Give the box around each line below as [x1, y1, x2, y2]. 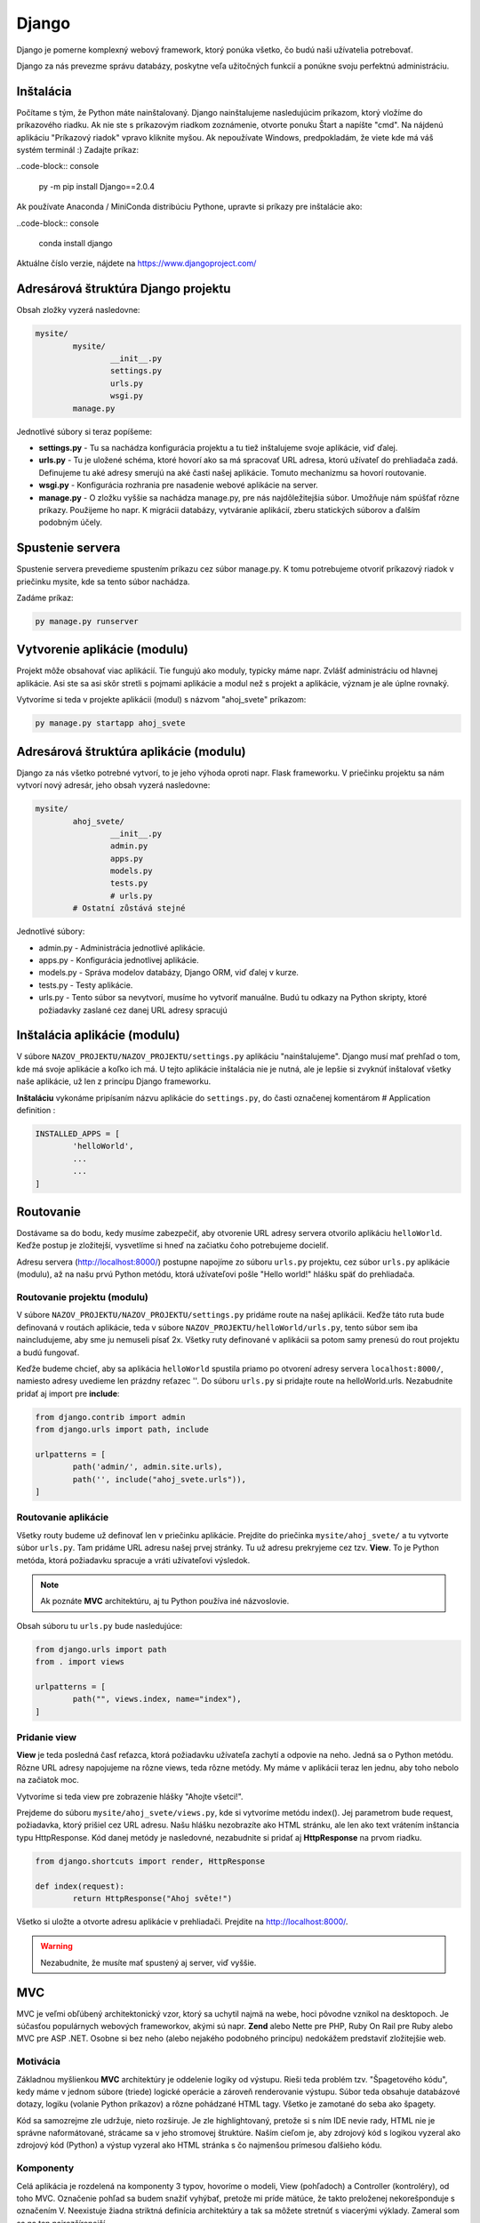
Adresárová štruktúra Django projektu [16, 281, 231, 297]
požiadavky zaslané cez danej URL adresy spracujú [38, 1005, 228, 1015]
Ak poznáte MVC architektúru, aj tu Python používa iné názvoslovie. [40, 1596, 290, 1607]
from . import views [35, 1657, 124, 1667]
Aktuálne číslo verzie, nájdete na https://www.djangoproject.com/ [16, 258, 257, 269]
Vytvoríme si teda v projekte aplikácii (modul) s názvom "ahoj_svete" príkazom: [16, 694, 307, 705]
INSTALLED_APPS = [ [35, 1129, 120, 1139]
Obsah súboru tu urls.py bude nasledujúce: [16, 1620, 182, 1631]
